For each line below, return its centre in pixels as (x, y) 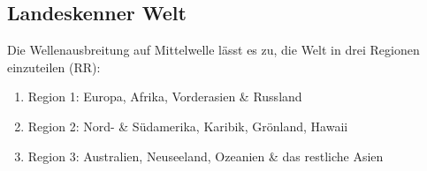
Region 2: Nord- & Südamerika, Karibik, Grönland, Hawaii (188, 126)
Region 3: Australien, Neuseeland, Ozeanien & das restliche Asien (206, 156)
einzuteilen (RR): (54, 67)
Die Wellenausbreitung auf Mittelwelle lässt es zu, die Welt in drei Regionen (213, 50)
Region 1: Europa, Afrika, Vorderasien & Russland (165, 97)
